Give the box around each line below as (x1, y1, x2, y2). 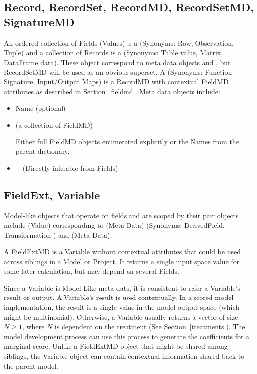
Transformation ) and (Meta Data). (4, 229, 112, 240)
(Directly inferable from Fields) (22, 162, 118, 173)
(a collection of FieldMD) (15, 119, 93, 130)
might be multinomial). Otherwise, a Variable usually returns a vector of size (4, 311, 238, 322)
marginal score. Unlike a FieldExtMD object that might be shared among (4, 341, 228, 351)
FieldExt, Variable (4, 187, 100, 202)
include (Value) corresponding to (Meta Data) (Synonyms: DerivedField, (4, 220, 225, 230)
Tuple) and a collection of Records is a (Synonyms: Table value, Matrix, (4, 47, 223, 58)
